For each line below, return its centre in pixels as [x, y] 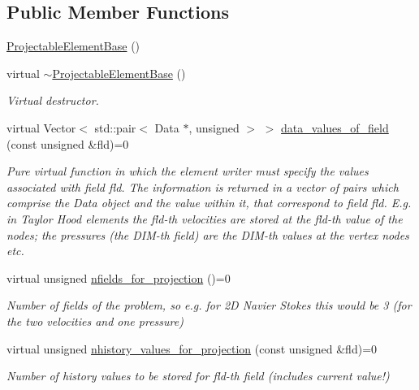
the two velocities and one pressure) [95, 321]
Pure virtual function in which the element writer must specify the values [188, 171]
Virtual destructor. [53, 100]
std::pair [115, 127]
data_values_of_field [335, 127]
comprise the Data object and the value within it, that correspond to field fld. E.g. [209, 203]
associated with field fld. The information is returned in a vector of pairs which [203, 186]
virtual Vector [41, 127]
